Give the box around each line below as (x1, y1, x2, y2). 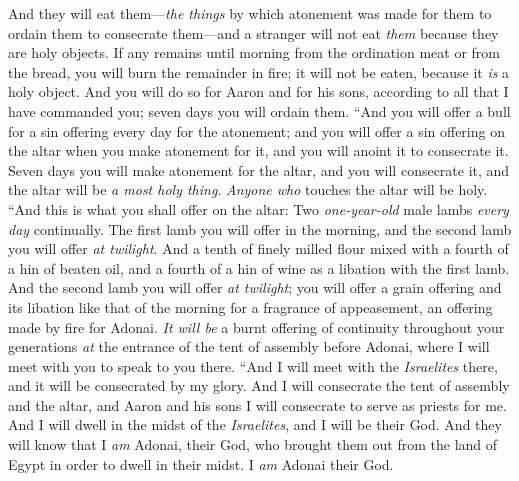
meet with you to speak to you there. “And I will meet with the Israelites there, (8, 355, 498, 376)
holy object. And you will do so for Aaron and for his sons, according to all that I (8, 81, 509, 102)
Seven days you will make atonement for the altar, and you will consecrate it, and (8, 159, 510, 180)
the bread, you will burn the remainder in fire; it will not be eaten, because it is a (8, 61, 510, 82)
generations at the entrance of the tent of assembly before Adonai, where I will (8, 336, 490, 357)
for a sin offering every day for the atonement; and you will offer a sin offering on (8, 120, 505, 141)
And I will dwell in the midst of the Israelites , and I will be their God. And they (8, 414, 502, 435)
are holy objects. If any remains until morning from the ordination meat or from (8, 42, 501, 63)
